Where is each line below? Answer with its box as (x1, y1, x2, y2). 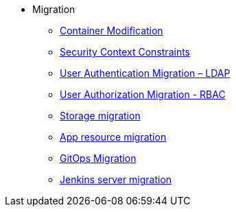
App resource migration (60, 131, 167, 143)
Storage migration (60, 110, 141, 121)
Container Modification (60, 25, 163, 36)
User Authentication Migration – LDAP (60, 67, 231, 79)
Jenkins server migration (60, 174, 172, 185)
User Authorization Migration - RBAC (60, 89, 226, 100)
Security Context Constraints (60, 46, 190, 58)
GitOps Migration (60, 152, 137, 164)
